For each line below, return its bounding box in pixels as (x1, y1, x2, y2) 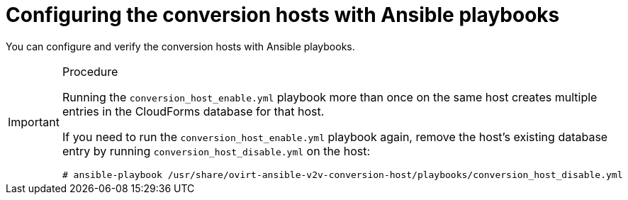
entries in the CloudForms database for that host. (62, 104, 325, 118)
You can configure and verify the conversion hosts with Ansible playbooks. (6, 40, 355, 52)
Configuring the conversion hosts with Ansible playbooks (6, 3, 560, 27)
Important (8, 115, 60, 130)
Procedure (62, 64, 118, 79)
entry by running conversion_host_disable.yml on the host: (62, 143, 371, 158)
